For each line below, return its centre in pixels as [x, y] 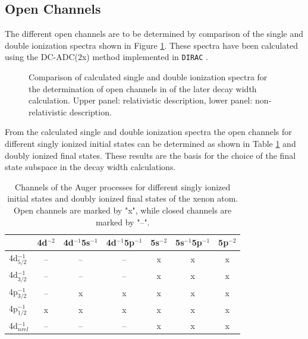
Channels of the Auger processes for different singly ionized [123, 186]
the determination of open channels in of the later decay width [143, 88]
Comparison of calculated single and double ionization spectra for [148, 77]
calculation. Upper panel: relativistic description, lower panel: [141, 100]
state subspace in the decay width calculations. [90, 167]
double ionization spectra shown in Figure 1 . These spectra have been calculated [151, 45]
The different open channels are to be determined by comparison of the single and [154, 34]
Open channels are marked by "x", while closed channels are [123, 210]
